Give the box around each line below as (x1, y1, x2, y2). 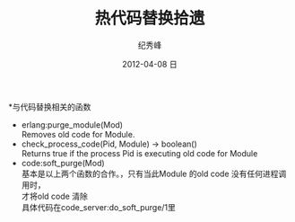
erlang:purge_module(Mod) (21, 119, 123, 130)
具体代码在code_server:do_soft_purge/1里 (21, 201, 177, 212)
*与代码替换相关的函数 (8, 101, 91, 112)
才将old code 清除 (21, 191, 89, 201)
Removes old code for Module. (21, 129, 135, 139)
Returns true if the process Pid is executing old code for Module (21, 147, 258, 158)
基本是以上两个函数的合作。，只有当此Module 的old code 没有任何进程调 (21, 168, 287, 179)
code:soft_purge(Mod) (21, 157, 105, 168)
